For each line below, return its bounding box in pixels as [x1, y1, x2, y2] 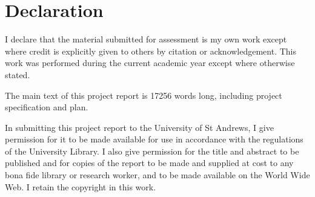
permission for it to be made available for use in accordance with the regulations [5, 133, 303, 145]
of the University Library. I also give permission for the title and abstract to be [5, 144, 299, 157]
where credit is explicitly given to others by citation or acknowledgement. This [5, 44, 297, 57]
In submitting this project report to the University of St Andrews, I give [5, 121, 274, 133]
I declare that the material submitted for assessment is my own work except [5, 33, 287, 45]
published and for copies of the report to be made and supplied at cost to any [5, 156, 294, 169]
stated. [5, 68, 30, 81]
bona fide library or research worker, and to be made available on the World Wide [5, 169, 310, 181]
